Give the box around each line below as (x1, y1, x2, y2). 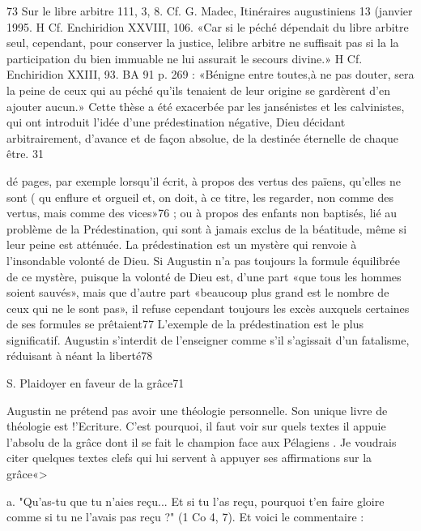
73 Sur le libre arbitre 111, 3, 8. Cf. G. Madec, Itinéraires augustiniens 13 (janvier (6, 2, 413, 19)
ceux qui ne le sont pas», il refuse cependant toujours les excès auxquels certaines (6, 299, 410, 316)
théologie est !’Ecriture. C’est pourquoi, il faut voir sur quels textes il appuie (6, 418, 386, 435)
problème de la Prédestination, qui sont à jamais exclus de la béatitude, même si (6, 220, 407, 237)
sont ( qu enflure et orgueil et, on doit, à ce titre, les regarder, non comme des (6, 188, 393, 205)
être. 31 (6, 145, 44, 162)
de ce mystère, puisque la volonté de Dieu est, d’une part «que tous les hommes (6, 268, 402, 285)
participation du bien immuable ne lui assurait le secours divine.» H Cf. (6, 49, 363, 66)
